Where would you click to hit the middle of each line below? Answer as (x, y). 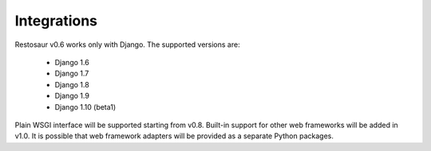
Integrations (56, 21)
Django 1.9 (72, 96)
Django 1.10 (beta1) (85, 106)
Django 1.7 (72, 74)
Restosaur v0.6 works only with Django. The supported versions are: (127, 45)
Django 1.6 (72, 62)
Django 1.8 (72, 84)
